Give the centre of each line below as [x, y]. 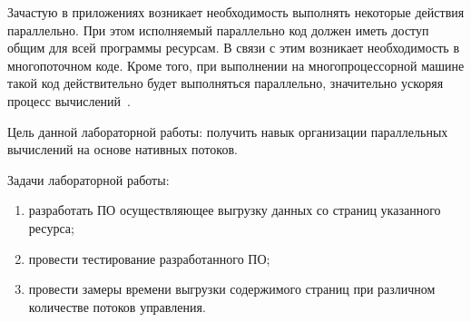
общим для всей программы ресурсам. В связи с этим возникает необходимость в [234, 48]
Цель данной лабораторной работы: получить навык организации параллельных [228, 131]
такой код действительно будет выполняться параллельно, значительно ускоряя [226, 83]
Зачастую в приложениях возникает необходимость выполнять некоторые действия [236, 12]
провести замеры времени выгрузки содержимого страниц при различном [232, 289]
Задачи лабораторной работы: [88, 179]
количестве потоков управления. [117, 306]
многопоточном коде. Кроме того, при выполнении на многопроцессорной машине [236, 65]
